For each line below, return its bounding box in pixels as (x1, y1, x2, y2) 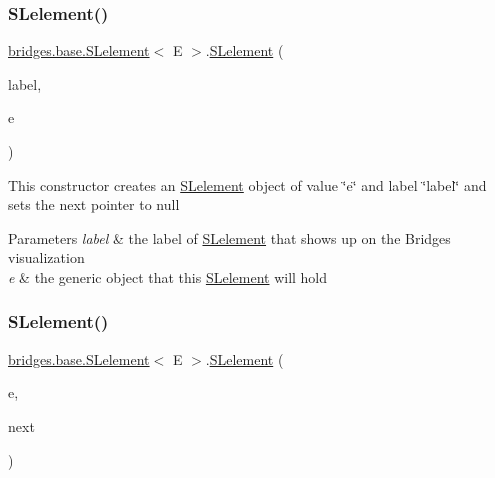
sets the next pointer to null (8, 194, 180, 215)
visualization (8, 247, 85, 268)
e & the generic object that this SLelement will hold (8, 266, 328, 287)
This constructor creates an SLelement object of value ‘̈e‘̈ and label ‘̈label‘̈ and (8, 174, 487, 195)
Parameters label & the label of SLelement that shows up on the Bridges (8, 227, 451, 248)
